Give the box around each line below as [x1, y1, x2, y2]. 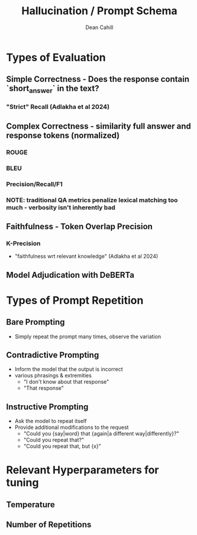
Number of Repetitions [6, 520, 92, 530]
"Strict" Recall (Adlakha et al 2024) [6, 102, 110, 111]
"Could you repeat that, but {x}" [23, 443, 102, 450]
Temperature [6, 499, 55, 510]
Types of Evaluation [6, 50, 106, 64]
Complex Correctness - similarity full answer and [6, 121, 191, 131]
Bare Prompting [6, 317, 65, 327]
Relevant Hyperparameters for [6, 463, 159, 477]
